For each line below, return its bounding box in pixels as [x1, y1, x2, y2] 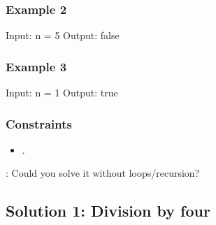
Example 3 [6, 57, 67, 75]
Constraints [6, 115, 72, 132]
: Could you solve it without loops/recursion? [6, 166, 200, 180]
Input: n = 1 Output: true [6, 85, 118, 100]
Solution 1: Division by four [6, 200, 210, 222]
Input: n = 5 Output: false [6, 28, 120, 43]
